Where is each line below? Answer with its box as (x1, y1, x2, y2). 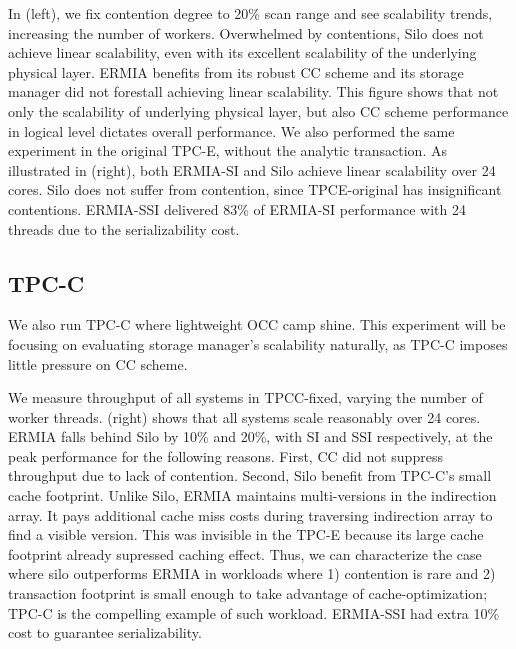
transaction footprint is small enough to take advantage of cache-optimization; (8, 583, 488, 604)
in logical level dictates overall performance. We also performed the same (8, 120, 455, 141)
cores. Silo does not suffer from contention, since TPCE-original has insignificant (8, 179, 502, 200)
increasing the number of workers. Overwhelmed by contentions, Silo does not (8, 22, 484, 43)
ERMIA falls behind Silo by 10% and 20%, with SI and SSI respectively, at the (8, 426, 493, 447)
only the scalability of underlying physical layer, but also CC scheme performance (8, 100, 509, 121)
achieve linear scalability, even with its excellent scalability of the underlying (8, 42, 477, 63)
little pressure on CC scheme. (8, 353, 188, 374)
